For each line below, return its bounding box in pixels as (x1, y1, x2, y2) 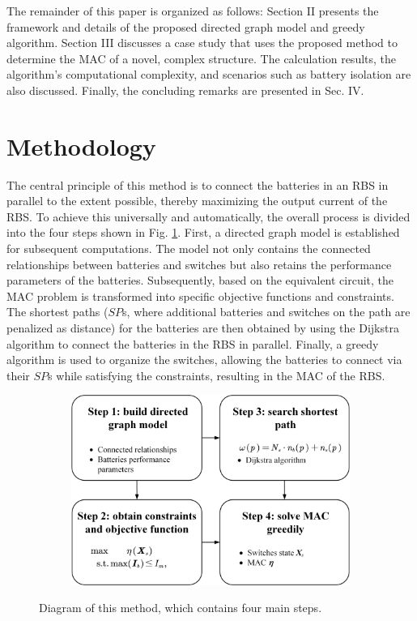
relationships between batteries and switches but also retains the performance (6, 255, 392, 272)
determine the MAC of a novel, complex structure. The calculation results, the (6, 49, 397, 66)
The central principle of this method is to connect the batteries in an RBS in (6, 176, 389, 193)
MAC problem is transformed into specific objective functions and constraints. (6, 287, 394, 304)
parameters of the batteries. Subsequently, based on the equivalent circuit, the (6, 272, 394, 289)
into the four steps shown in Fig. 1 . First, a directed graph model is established (6, 224, 400, 241)
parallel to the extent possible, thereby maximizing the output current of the (6, 192, 388, 209)
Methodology (6, 129, 156, 162)
